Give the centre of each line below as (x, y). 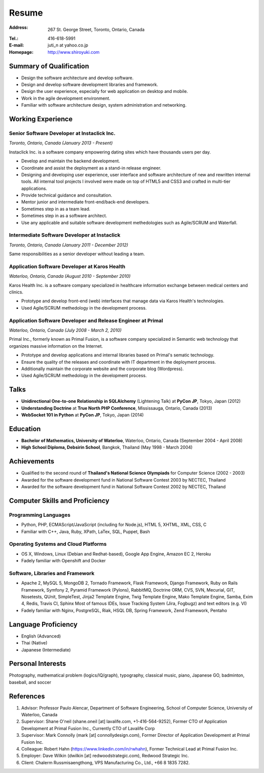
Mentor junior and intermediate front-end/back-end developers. (86, 202)
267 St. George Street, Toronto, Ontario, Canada (96, 29)
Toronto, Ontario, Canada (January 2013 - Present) (61, 143)
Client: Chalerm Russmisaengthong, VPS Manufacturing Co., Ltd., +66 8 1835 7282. (106, 762)
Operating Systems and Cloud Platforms (58, 544)
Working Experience (41, 119)
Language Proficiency (43, 624)
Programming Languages (40, 515)
